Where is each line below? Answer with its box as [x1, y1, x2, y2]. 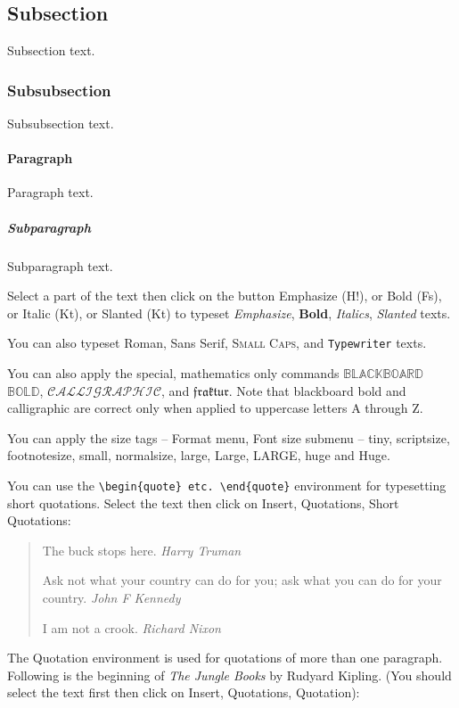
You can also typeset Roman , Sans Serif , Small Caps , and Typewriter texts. [7, 333, 427, 352]
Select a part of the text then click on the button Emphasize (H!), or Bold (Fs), [7, 286, 442, 305]
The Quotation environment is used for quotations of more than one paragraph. [7, 648, 443, 667]
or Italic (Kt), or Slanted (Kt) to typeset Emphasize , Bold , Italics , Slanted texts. [7, 303, 451, 322]
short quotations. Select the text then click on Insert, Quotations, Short [7, 493, 399, 512]
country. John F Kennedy [42, 589, 181, 606]
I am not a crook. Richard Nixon [42, 618, 221, 637]
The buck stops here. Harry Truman [42, 540, 242, 559]
